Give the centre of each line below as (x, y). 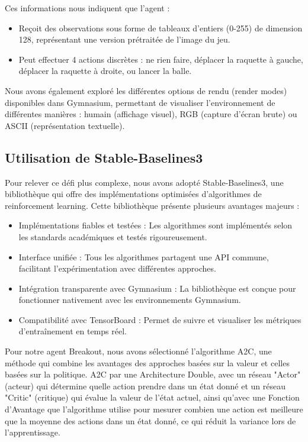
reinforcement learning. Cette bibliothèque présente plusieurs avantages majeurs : (152, 205)
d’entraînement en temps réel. (73, 331)
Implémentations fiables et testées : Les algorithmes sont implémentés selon (155, 225)
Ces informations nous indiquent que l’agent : (87, 8)
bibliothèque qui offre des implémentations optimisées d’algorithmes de (133, 194)
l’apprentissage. (33, 432)
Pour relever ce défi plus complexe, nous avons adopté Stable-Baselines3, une (144, 182)
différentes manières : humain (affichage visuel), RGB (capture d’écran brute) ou (151, 114)
